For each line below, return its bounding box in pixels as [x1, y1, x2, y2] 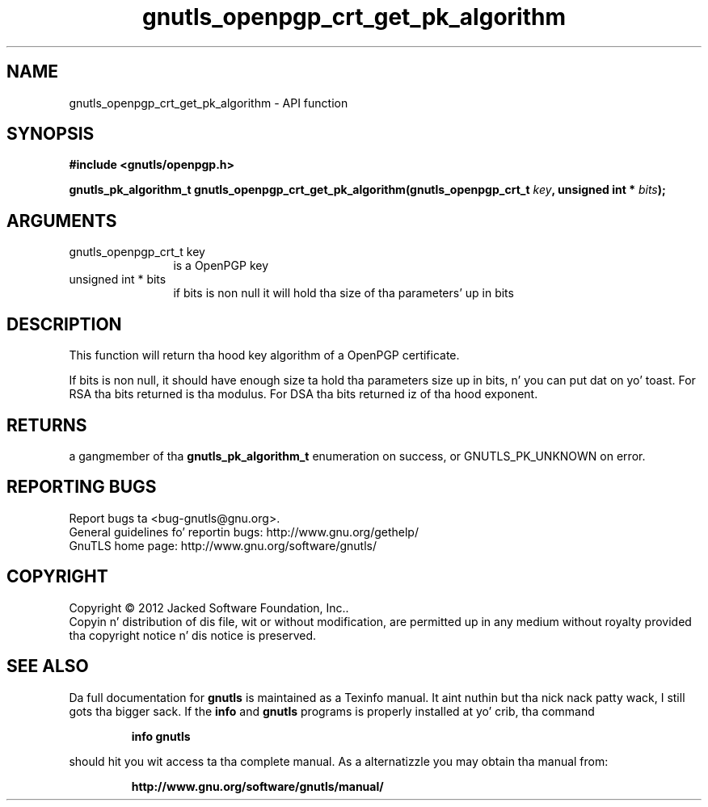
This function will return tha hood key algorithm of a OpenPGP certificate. [69, 348, 460, 363]
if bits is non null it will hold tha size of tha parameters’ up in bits [173, 286, 514, 301]
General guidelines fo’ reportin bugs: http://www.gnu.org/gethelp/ [69, 524, 419, 539]
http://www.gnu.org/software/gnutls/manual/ [131, 779, 384, 793]
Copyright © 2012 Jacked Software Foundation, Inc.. [69, 600, 349, 615]
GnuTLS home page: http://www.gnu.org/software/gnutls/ [69, 538, 377, 553]
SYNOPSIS [6, 124, 95, 145]
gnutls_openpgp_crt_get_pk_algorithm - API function [69, 95, 348, 110]
